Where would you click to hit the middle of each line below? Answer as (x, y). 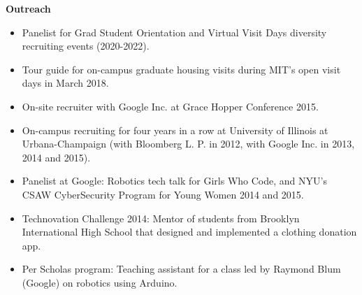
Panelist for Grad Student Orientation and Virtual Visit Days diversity (174, 32)
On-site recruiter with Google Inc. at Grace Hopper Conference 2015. (170, 106)
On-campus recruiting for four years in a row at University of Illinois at (175, 130)
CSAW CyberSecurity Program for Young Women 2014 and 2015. (163, 194)
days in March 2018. (65, 83)
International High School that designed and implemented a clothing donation (189, 232)
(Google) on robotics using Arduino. (100, 282)
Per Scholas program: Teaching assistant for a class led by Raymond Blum (181, 269)
